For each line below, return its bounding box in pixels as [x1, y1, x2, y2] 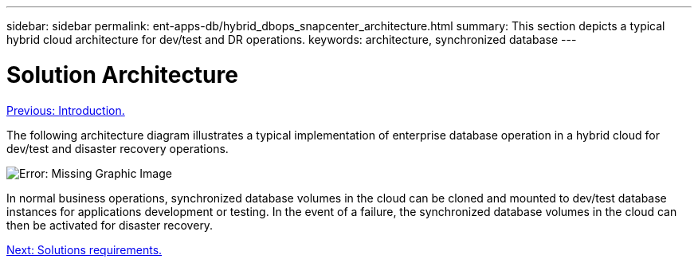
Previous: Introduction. [6, 103, 125, 117]
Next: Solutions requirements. [6, 242, 163, 257]
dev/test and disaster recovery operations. [6, 141, 229, 155]
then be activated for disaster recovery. [6, 218, 214, 232]
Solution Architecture [6, 61, 238, 88]
